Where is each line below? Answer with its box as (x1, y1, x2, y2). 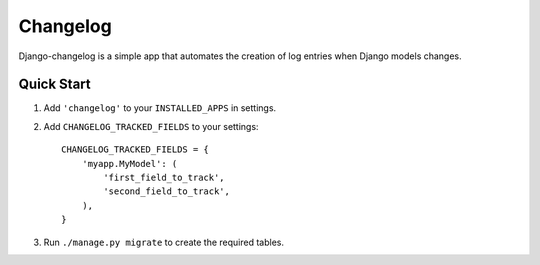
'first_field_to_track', (103, 172, 225, 184)
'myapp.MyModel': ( (81, 158, 178, 169)
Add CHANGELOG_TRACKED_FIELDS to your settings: (43, 120, 259, 132)
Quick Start (18, 76, 91, 93)
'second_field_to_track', (103, 186, 230, 197)
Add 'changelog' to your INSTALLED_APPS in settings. (43, 102, 277, 114)
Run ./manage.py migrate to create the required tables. (43, 236, 285, 248)
